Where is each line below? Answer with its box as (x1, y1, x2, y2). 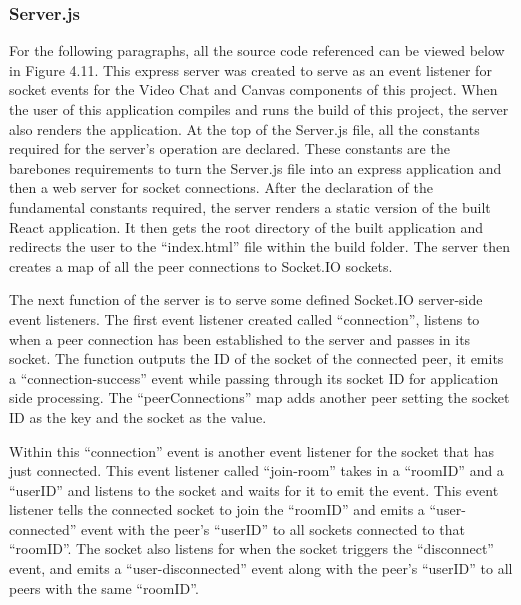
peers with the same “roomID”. (9, 577, 199, 598)
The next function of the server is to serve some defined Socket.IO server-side (9, 289, 483, 310)
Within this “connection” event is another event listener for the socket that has (9, 440, 495, 461)
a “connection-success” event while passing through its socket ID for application (9, 367, 499, 388)
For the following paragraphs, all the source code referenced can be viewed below (9, 40, 505, 61)
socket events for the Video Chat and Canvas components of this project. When (9, 79, 498, 100)
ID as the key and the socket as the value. (9, 406, 267, 427)
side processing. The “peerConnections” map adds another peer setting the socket (9, 387, 510, 408)
